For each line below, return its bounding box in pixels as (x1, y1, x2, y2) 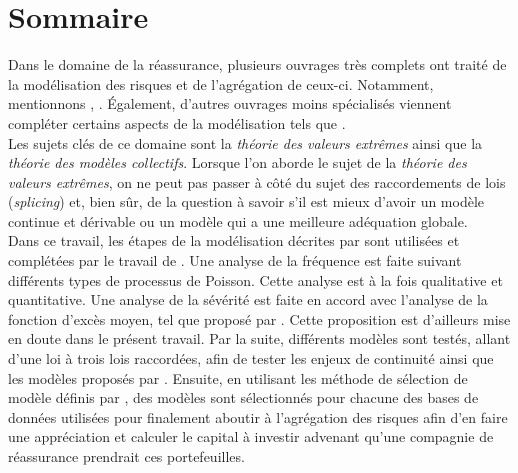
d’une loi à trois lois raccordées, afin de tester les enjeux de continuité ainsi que (8, 348, 494, 369)
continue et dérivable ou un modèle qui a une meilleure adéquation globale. (8, 210, 468, 231)
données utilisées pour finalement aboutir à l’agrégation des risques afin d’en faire (8, 406, 508, 427)
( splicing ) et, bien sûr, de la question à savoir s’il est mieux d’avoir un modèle (8, 191, 485, 212)
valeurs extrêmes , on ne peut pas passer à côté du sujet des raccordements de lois (8, 171, 506, 192)
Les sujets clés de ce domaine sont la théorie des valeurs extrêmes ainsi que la (8, 132, 483, 153)
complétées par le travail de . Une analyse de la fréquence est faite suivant (8, 250, 462, 271)
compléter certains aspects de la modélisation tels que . (8, 112, 346, 133)
